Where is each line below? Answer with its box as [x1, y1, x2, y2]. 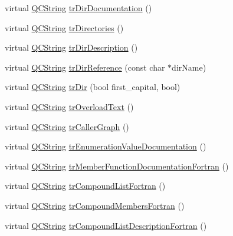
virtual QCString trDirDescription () [5, 41, 138, 54]
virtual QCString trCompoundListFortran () [5, 180, 166, 192]
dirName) [172, 61, 206, 73]
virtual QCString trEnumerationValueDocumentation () [5, 140, 206, 152]
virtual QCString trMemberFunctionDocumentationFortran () [5, 159, 229, 172]
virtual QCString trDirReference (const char [5, 61, 165, 73]
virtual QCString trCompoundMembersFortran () [5, 199, 185, 211]
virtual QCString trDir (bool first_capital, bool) [5, 81, 181, 93]
